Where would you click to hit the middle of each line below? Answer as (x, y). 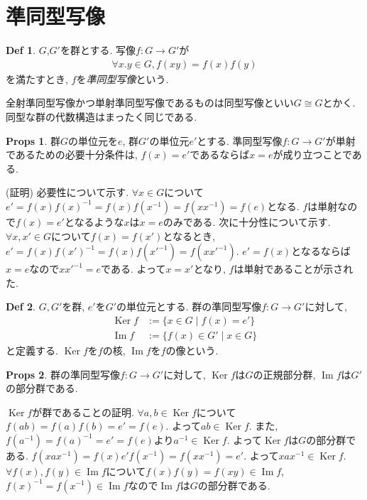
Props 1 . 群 (33, 140)
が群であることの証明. (83, 412)
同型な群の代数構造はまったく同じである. (102, 116)
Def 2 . (21, 306)
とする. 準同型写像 (240, 140)
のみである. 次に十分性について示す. (247, 221)
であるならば (220, 154)
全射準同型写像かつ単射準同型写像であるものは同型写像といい (150, 103)
